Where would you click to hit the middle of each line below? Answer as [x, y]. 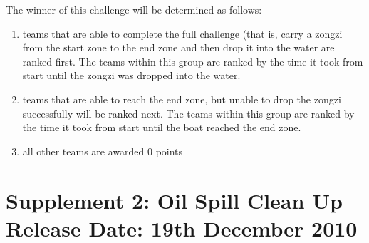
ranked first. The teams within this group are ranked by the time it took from [193, 61]
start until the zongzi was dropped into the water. [131, 75]
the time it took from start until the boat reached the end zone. [162, 127]
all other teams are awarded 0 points [103, 151]
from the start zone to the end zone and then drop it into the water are [178, 47]
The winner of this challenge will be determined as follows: [134, 9]
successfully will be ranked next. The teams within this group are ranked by [188, 113]
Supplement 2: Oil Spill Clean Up [174, 200]
